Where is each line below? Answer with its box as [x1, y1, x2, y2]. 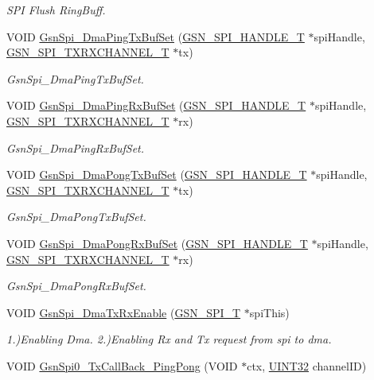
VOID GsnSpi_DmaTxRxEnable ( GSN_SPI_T [6, 304, 241, 320]
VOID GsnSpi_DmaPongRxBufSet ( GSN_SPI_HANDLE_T [6, 235, 308, 251]
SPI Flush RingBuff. [6, 2, 106, 17]
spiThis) [249, 304, 290, 320]
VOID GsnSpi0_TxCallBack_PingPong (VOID [6, 357, 238, 374]
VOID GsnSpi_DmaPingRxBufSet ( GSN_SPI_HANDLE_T [6, 97, 306, 114]
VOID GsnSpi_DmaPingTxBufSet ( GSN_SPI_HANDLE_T [6, 28, 305, 45]
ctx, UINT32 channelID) [247, 357, 367, 374]
